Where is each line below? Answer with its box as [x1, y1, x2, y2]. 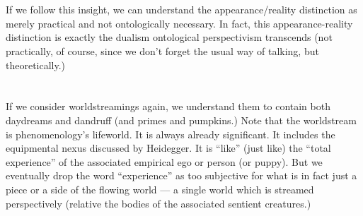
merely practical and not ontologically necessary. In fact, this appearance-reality [6, 16, 353, 30]
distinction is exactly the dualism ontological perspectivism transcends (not [6, 30, 333, 44]
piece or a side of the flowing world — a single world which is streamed [6, 181, 314, 196]
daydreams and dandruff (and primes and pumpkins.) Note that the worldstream [6, 112, 357, 127]
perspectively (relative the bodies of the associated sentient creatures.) [6, 196, 311, 210]
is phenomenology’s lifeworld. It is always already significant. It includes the [6, 126, 335, 141]
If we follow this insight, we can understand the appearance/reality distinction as [6, 2, 357, 17]
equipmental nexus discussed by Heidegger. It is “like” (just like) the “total [6, 140, 331, 155]
